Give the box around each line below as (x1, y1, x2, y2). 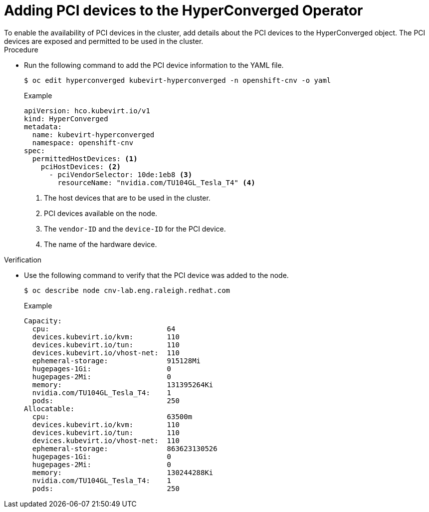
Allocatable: (24, 404, 75, 413)
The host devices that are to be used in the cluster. (44, 193, 211, 202)
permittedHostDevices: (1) (32, 154, 138, 163)
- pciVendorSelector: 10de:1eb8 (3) (49, 170, 193, 179)
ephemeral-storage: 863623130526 (32, 444, 217, 453)
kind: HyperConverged (24, 114, 108, 123)
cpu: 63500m (32, 412, 193, 421)
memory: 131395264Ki (32, 380, 214, 389)
